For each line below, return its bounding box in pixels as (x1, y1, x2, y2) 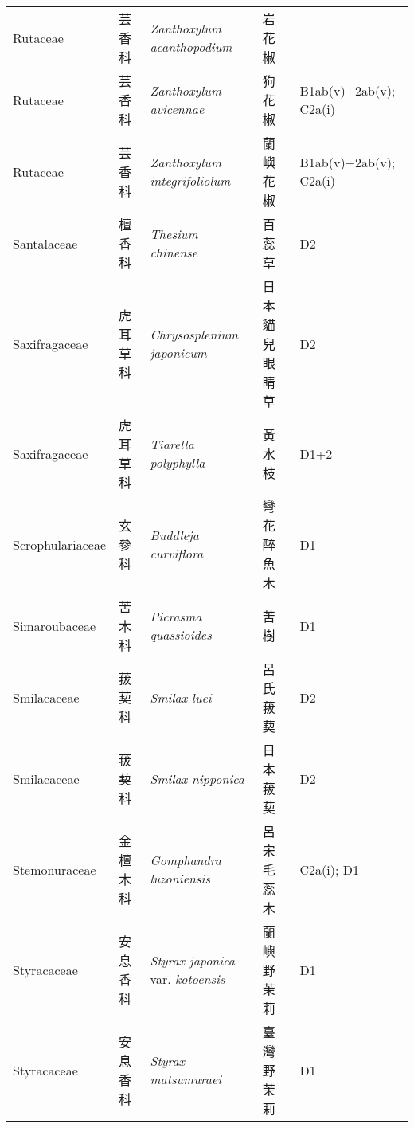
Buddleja (150, 526, 199, 544)
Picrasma (150, 607, 202, 625)
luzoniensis (150, 869, 211, 887)
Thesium (150, 225, 198, 243)
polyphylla (150, 453, 205, 472)
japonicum (150, 343, 207, 362)
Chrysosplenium (150, 325, 239, 343)
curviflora (150, 544, 204, 562)
